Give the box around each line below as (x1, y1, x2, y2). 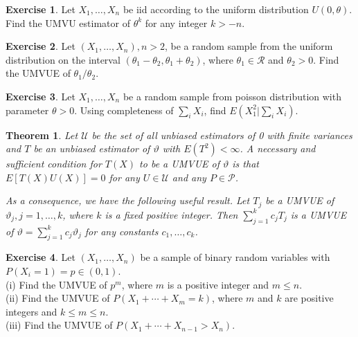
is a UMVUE (290, 207, 347, 221)
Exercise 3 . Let (6, 89, 75, 103)
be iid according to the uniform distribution (123, 2, 309, 16)
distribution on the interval (6, 52, 120, 66)
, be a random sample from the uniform (165, 39, 333, 53)
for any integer (145, 15, 208, 30)
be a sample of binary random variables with (140, 250, 330, 264)
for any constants (84, 224, 159, 238)
